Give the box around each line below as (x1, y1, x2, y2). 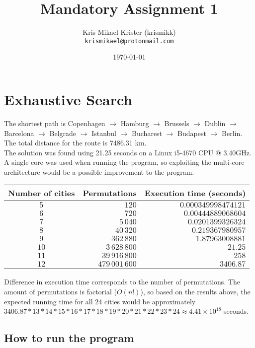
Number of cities (8, 187, 75, 199)
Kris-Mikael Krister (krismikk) (83, 27, 176, 37)
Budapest (177, 128, 206, 138)
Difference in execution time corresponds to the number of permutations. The (4, 277, 241, 287)
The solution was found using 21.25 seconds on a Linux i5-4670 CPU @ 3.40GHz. (4, 147, 252, 157)
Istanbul (91, 128, 117, 138)
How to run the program (4, 330, 134, 346)
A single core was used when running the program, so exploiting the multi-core (4, 157, 245, 167)
